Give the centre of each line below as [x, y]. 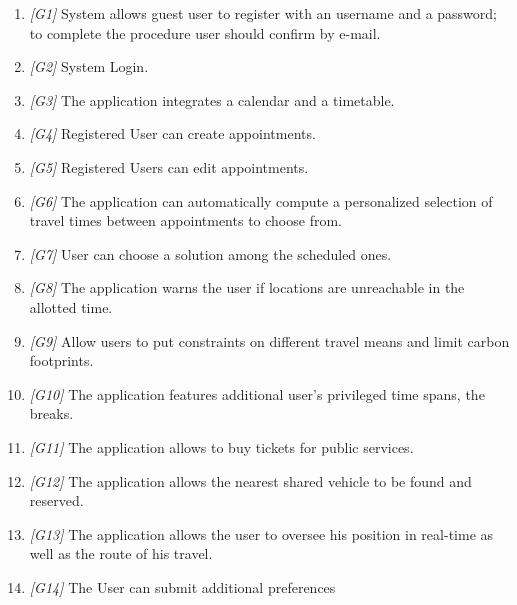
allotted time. [71, 306]
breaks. [51, 413]
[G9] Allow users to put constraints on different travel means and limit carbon [269, 340]
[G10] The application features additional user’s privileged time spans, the [257, 393]
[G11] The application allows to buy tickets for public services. [221, 446]
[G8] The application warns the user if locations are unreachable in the [247, 287]
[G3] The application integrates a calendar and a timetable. [212, 99]
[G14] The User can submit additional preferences [182, 586]
